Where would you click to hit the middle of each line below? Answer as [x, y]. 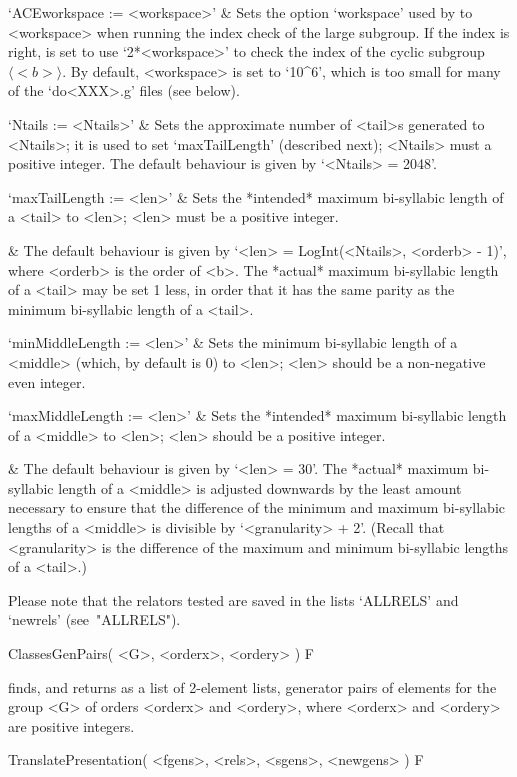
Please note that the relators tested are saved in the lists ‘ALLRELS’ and [233, 599]
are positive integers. [71, 725]
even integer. [47, 381]
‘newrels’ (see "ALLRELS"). [94, 619]
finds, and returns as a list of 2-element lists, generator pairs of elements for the [252, 686]
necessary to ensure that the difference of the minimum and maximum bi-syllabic [256, 507]
